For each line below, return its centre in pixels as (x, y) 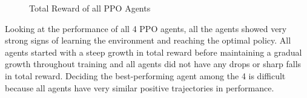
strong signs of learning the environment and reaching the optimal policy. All (148, 40)
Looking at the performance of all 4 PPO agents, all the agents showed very (146, 28)
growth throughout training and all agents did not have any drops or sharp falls (153, 64)
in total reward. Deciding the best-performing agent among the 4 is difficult (145, 75)
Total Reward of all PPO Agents (90, 8)
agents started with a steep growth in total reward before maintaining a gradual (153, 52)
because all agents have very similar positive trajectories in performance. (140, 87)
